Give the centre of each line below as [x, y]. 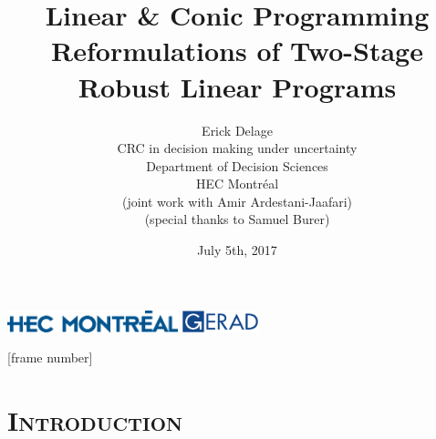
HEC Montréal [237, 184]
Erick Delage [237, 130]
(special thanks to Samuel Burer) [237, 219]
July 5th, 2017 [237, 250]
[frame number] [50, 357]
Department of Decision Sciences [237, 165]
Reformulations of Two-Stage [237, 51]
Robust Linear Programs [237, 86]
